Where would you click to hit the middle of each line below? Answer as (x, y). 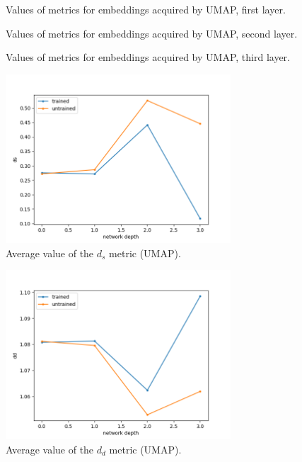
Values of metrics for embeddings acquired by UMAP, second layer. (152, 33)
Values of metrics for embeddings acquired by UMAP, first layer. (146, 9)
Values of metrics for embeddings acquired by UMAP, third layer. (148, 57)
